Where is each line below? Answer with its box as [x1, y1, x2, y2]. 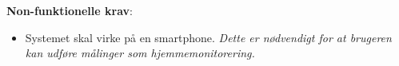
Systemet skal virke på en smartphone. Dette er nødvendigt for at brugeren [25, 29, 392, 45]
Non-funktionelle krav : [6, 2, 133, 18]
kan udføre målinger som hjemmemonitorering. [25, 45, 255, 61]
